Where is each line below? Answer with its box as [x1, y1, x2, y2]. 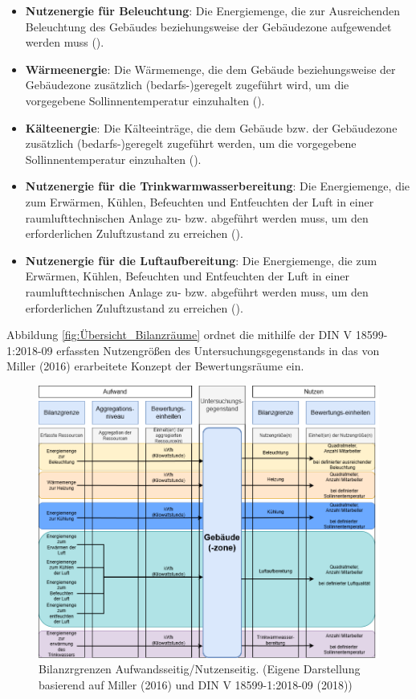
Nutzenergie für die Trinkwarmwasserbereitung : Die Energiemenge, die [25, 178, 410, 194]
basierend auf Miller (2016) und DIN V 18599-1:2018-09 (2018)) [39, 676, 353, 693]
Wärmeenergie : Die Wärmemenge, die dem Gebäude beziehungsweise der [25, 60, 396, 77]
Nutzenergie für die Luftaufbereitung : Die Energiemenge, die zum [25, 251, 377, 268]
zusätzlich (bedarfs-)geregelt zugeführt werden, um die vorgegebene [25, 135, 357, 152]
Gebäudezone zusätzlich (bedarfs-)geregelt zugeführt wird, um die [25, 76, 349, 93]
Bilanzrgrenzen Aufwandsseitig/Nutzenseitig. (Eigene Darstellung [39, 660, 361, 677]
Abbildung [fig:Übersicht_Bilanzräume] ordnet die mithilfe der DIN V [6, 326, 353, 343]
